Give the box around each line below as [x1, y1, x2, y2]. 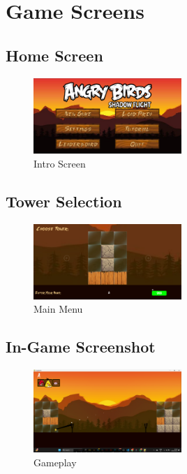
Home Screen [6, 44, 103, 66]
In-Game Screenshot [6, 336, 156, 357]
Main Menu [33, 302, 83, 316]
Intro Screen [33, 156, 86, 171]
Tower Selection [6, 191, 122, 212]
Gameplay [33, 455, 77, 470]
